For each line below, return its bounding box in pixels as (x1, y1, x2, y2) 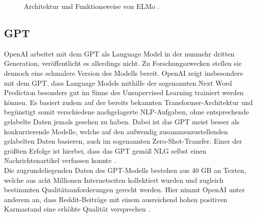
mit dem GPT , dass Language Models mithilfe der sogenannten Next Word (4, 77, 232, 88)
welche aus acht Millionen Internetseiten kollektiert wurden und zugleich (4, 174, 224, 185)
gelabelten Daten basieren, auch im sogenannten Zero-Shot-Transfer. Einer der (4, 136, 242, 146)
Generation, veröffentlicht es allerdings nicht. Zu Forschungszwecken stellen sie (4, 58, 242, 68)
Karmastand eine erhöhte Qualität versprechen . (4, 204, 151, 214)
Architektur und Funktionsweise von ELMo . (24, 1, 159, 11)
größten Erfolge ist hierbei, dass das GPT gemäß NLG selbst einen (4, 145, 206, 156)
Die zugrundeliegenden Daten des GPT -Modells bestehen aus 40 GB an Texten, (4, 164, 246, 175)
